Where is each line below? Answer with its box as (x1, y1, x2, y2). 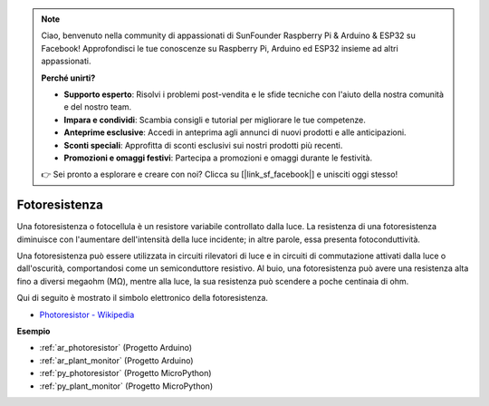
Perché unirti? (41, 72, 96, 83)
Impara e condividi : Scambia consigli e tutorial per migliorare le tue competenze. (63, 114, 366, 125)
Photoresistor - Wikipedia (39, 309, 135, 320)
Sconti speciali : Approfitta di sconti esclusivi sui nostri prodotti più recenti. (63, 140, 343, 150)
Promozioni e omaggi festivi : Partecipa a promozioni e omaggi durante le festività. (63, 152, 373, 163)
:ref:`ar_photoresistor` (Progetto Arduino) (39, 343, 193, 353)
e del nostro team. (63, 101, 132, 112)
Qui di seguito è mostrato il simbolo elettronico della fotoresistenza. (16, 293, 269, 304)
